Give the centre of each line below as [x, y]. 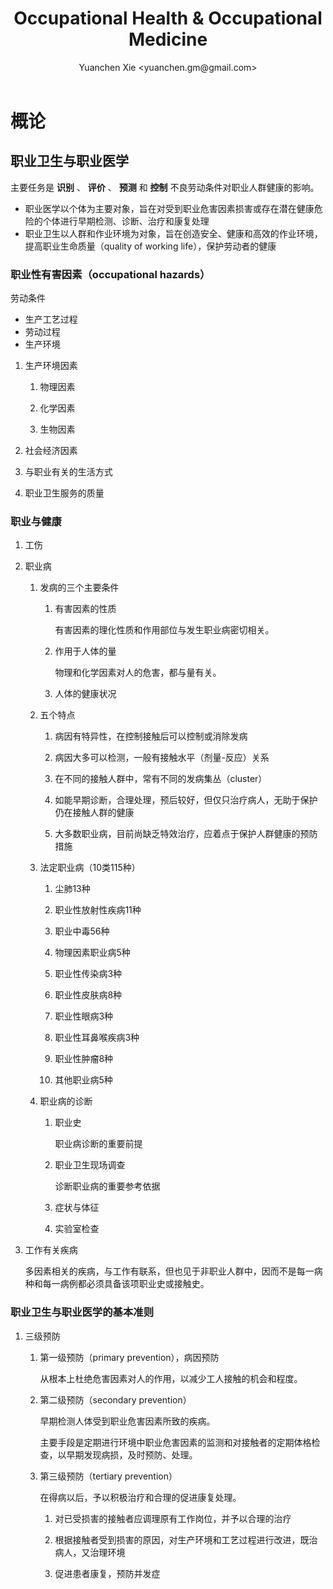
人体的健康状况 [85, 694]
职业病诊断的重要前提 [98, 1144]
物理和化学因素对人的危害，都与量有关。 [138, 673]
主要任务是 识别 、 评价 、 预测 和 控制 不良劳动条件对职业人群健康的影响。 [165, 187]
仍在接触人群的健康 [94, 813]
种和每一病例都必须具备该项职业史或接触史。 [117, 1284]
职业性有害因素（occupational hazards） [110, 274]
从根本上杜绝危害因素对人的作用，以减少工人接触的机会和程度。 [171, 1378]
